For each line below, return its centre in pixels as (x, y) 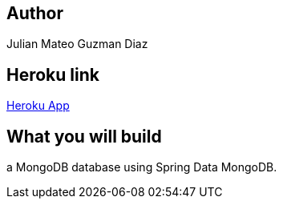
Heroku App (38, 106)
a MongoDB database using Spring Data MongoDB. (142, 167)
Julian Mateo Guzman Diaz (77, 44)
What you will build (84, 136)
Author (35, 13)
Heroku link (53, 74)
